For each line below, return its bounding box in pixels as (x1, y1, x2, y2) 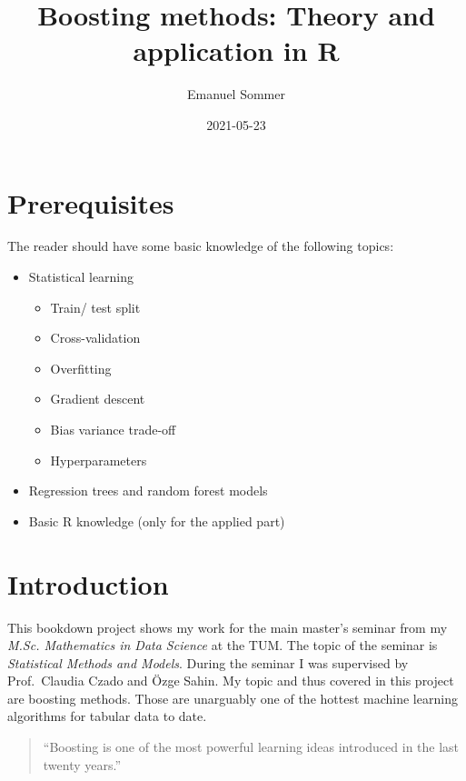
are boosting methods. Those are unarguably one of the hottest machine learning (7, 688, 458, 707)
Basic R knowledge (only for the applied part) (28, 511, 285, 530)
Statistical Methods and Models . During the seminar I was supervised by (7, 653, 409, 672)
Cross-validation (50, 328, 141, 347)
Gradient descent (50, 389, 145, 408)
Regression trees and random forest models (28, 481, 268, 500)
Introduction (7, 565, 169, 602)
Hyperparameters (50, 450, 147, 469)
